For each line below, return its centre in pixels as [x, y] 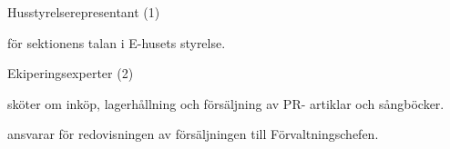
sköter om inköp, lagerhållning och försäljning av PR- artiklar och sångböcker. [226, 103]
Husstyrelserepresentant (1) [84, 12]
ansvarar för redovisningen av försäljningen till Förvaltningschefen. [193, 134]
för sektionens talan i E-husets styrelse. [117, 42]
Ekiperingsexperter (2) [71, 73]
